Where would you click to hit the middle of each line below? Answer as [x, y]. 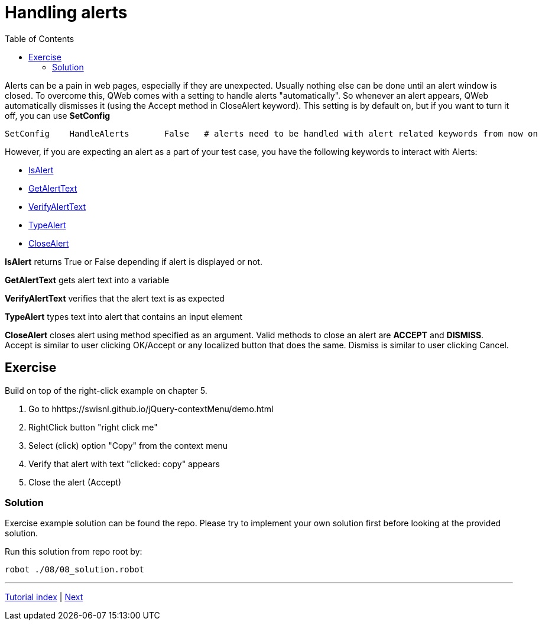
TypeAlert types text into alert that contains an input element [124, 316]
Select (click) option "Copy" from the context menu [128, 445]
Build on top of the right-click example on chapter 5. [106, 390]
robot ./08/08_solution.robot [75, 570]
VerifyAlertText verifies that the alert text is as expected [115, 298]
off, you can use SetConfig [58, 115]
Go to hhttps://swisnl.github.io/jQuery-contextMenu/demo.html [151, 409]
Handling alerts [66, 12]
